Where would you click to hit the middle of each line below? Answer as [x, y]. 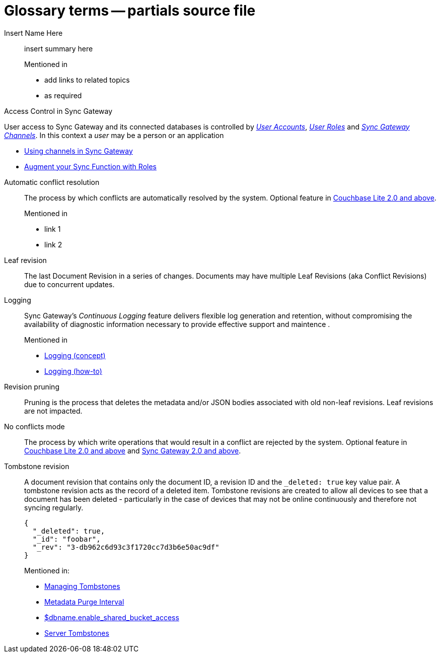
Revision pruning [32, 386]
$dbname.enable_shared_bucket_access [112, 617]
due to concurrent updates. [69, 284]
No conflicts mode [34, 426]
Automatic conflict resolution [52, 182]
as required [63, 95]
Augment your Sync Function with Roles [90, 166]
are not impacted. [53, 411]
